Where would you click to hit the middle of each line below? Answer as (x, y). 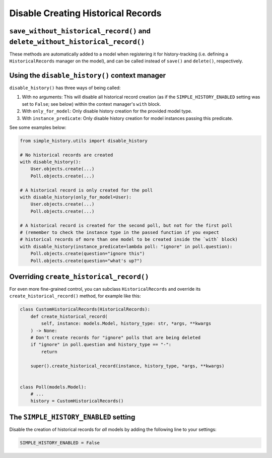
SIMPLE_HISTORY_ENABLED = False (60, 443)
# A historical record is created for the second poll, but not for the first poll (126, 225)
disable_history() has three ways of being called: (65, 88)
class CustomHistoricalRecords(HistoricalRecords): (85, 309)
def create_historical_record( (69, 316)
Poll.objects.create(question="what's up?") (86, 260)
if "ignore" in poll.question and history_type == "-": (101, 345)
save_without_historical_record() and (80, 31)
